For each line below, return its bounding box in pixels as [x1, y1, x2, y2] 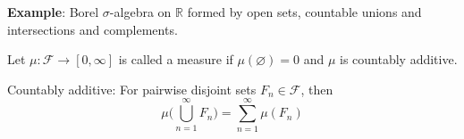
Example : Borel [7, 3, 99, 20]
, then [300, 79, 333, 98]
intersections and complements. [7, 20, 178, 38]
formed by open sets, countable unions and [187, 3, 422, 20]
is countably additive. [339, 50, 458, 69]
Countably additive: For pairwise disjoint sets [7, 79, 257, 98]
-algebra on [109, 3, 172, 20]
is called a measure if [118, 50, 233, 69]
